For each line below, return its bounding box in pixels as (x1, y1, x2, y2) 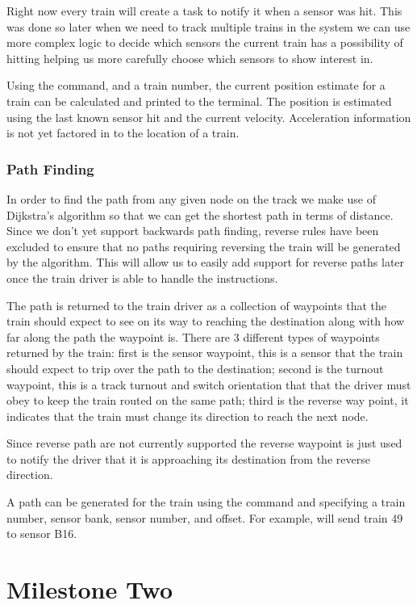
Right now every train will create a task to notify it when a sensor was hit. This (6, 2, 402, 19)
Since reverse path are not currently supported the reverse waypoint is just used (6, 435, 402, 452)
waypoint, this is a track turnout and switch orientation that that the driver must (6, 376, 411, 393)
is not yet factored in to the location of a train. (6, 124, 240, 141)
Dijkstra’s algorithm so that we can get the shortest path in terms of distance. (6, 206, 394, 223)
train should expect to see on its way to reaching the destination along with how (6, 313, 405, 330)
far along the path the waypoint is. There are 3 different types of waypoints (6, 328, 380, 345)
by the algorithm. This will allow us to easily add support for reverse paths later (6, 254, 405, 271)
